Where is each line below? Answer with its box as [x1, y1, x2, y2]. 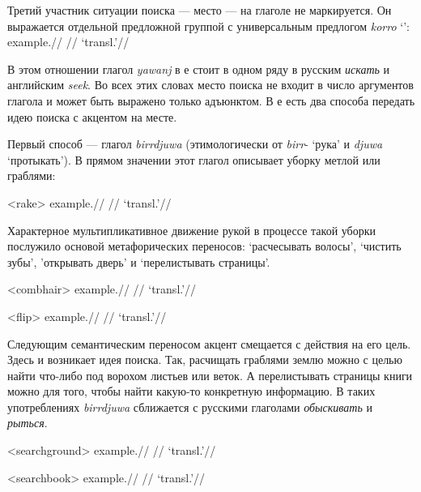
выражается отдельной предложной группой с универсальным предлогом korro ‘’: [7, 17, 410, 34]
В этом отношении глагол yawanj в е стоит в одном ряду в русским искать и [7, 60, 390, 77]
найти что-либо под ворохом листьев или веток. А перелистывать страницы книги [7, 366, 413, 383]
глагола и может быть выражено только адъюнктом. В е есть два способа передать [7, 92, 415, 109]
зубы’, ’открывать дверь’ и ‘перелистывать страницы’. [7, 253, 270, 270]
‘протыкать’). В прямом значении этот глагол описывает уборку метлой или [7, 151, 381, 168]
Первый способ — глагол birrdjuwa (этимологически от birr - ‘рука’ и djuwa [7, 135, 383, 152]
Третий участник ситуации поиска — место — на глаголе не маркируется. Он [7, 2, 392, 18]
